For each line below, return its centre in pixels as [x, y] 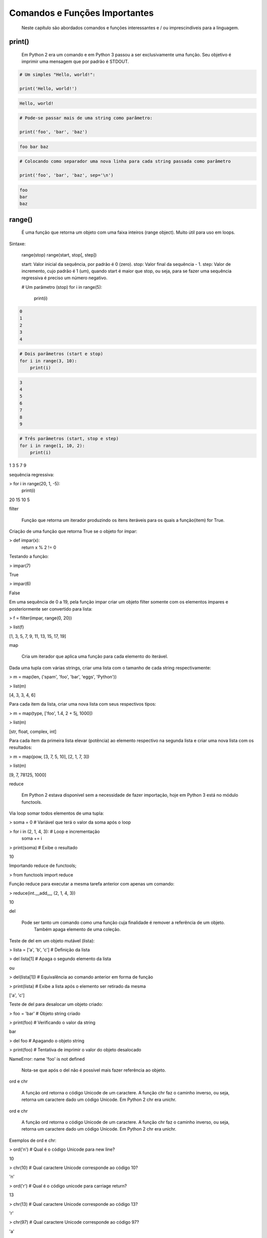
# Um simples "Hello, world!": [58, 75]
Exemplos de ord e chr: [33, 1140]
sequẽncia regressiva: [32, 474]
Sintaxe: [17, 244]
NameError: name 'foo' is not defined [47, 1059]
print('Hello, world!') [48, 89]
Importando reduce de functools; [43, 866]
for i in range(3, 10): [48, 361]
